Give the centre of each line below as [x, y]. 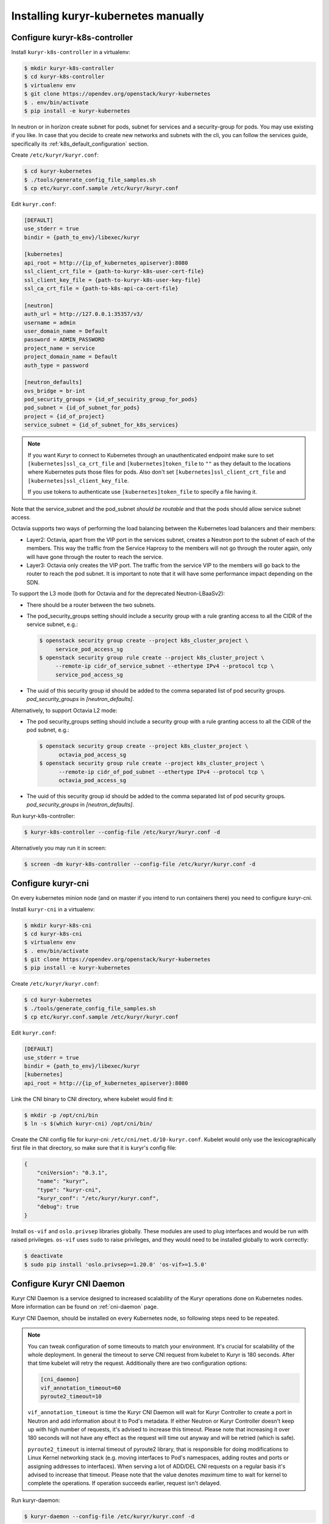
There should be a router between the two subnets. [91, 605]
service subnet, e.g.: [52, 624]
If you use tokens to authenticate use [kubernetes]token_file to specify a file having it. [142, 492]
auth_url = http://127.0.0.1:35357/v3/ [83, 314]
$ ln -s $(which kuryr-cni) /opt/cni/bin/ [88, 1124]
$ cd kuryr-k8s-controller [64, 77]
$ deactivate [44, 1256]
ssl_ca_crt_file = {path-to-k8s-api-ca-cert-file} [101, 289]
